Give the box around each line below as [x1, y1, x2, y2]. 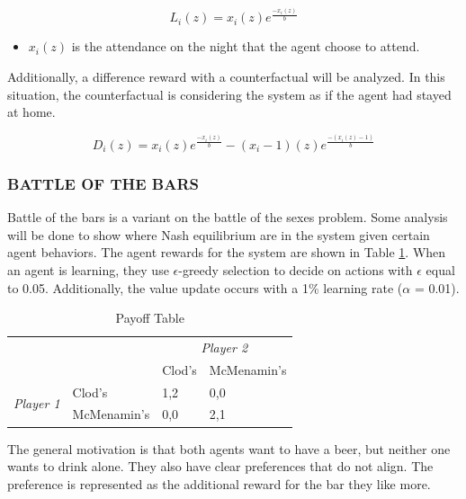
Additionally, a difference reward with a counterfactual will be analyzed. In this [7, 67, 445, 86]
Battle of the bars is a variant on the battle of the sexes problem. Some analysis [7, 208, 448, 227]
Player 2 [201, 337, 248, 356]
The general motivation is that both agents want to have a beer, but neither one [7, 439, 451, 458]
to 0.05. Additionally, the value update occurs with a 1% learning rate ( [7, 278, 403, 297]
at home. [7, 102, 56, 121]
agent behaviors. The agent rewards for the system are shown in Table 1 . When [7, 243, 446, 262]
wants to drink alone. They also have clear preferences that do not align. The [7, 457, 434, 476]
